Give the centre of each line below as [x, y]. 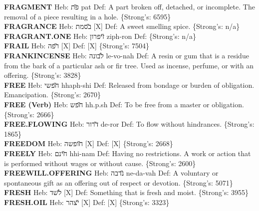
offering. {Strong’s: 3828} [43, 75]
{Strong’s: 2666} [29, 114]
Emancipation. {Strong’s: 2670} [53, 95]
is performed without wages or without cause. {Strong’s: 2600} [100, 163]
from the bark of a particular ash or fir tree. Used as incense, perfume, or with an [129, 65]
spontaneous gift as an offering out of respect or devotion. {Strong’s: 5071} [119, 182]
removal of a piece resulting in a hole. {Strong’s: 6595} [88, 16]
